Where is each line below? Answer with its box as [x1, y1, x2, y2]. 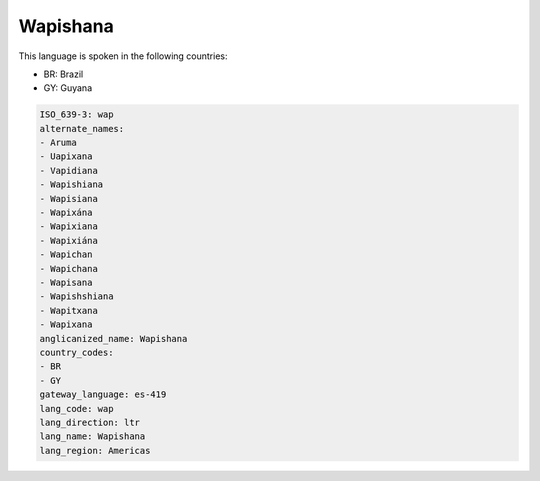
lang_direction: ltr [39, 416, 140, 428]
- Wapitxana [39, 305, 99, 316]
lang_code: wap [39, 403, 114, 414]
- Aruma [39, 137, 77, 149]
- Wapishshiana [39, 291, 114, 302]
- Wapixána [39, 207, 93, 219]
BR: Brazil [43, 68, 84, 80]
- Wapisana [39, 277, 93, 288]
